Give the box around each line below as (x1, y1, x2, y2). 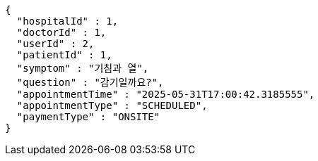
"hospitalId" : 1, (16, 15, 119, 27)
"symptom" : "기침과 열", (16, 63, 149, 74)
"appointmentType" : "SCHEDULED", (16, 100, 208, 111)
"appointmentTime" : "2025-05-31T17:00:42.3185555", (16, 89, 315, 100)
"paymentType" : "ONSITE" (16, 111, 160, 122)
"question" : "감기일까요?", (16, 77, 164, 88)
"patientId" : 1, (16, 49, 112, 60)
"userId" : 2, (16, 38, 95, 49)
